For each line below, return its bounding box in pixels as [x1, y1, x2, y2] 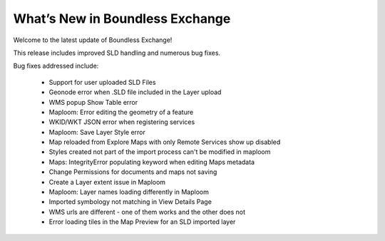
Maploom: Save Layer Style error [48, 128, 145, 136]
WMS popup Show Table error [48, 98, 138, 106]
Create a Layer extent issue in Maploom [48, 178, 166, 186]
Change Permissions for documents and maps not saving [48, 168, 217, 176]
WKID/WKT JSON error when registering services [48, 118, 195, 126]
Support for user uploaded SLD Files [48, 78, 156, 86]
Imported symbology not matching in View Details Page [48, 198, 212, 206]
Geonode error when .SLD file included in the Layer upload [48, 88, 222, 96]
